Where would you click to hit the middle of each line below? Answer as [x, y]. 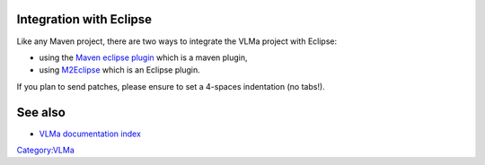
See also [41, 112]
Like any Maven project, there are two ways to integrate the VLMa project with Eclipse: [177, 41]
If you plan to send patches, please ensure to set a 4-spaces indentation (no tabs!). [171, 86]
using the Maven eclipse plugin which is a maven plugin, [143, 57]
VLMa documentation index [90, 134]
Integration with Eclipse [84, 19]
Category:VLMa [46, 150]
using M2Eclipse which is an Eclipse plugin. [120, 70]
